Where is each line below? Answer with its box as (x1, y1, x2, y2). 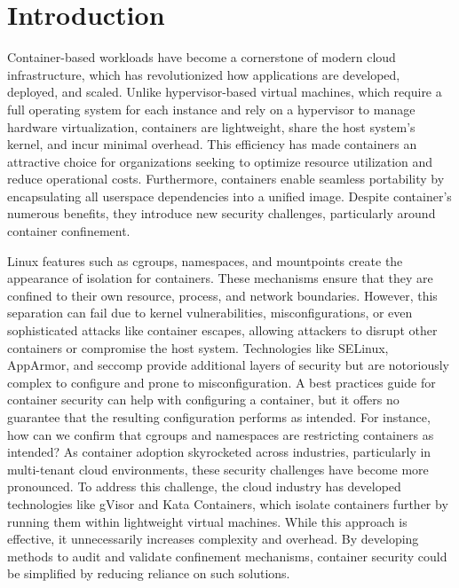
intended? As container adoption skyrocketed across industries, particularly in (7, 443, 431, 461)
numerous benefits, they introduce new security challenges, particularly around (7, 204, 436, 223)
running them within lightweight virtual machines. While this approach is (7, 512, 408, 530)
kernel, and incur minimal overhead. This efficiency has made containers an (7, 135, 417, 153)
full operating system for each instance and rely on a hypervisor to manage (7, 99, 415, 118)
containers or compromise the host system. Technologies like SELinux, (7, 338, 389, 357)
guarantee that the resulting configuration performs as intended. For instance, (7, 408, 431, 426)
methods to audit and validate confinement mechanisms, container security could (7, 546, 447, 565)
